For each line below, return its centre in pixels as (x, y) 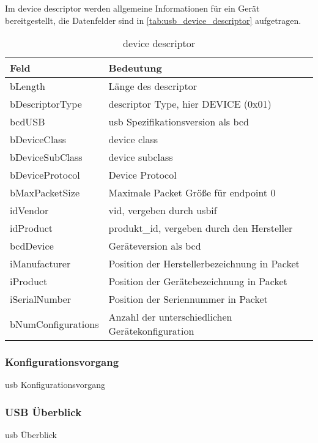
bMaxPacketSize (45, 193)
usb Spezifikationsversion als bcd (179, 122)
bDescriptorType (46, 104)
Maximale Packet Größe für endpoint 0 (192, 193)
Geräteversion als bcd (155, 246)
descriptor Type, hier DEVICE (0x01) (190, 104)
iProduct (29, 281)
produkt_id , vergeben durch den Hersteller (201, 228)
